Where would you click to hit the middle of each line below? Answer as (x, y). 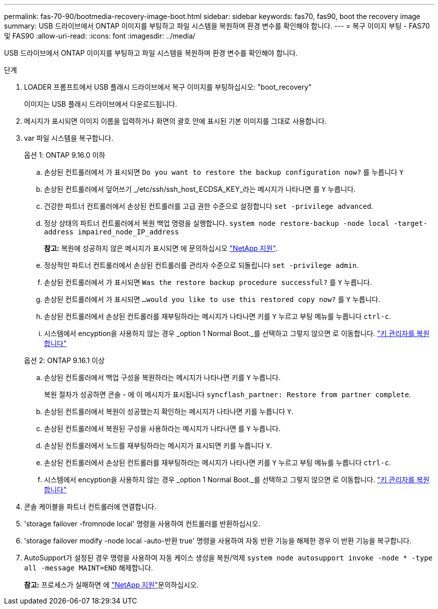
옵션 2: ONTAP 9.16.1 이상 (64, 360)
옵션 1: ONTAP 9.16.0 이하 (65, 155)
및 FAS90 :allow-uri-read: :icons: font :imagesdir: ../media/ (100, 36)
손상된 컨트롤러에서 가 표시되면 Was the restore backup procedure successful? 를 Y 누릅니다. (208, 282)
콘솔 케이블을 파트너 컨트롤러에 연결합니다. (90, 507)
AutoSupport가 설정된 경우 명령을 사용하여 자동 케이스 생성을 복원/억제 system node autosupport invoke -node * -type (228, 558)
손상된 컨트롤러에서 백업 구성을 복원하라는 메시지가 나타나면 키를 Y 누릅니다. (162, 377)
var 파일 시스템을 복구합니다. (69, 138)
